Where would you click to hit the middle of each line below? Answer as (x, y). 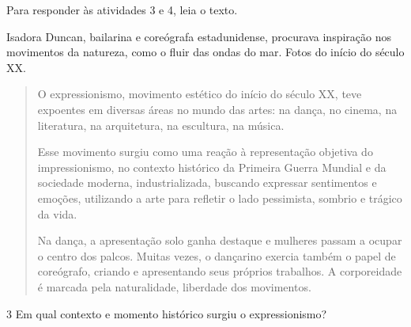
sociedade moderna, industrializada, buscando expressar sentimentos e (207, 183)
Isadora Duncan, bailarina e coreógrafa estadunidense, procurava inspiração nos (199, 36)
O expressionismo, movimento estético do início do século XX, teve (200, 94)
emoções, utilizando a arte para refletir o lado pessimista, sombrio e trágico (220, 198)
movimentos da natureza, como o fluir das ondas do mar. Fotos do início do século (205, 52)
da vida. (57, 213)
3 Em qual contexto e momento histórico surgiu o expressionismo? (167, 313)
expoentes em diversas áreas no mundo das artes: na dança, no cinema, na (217, 109)
